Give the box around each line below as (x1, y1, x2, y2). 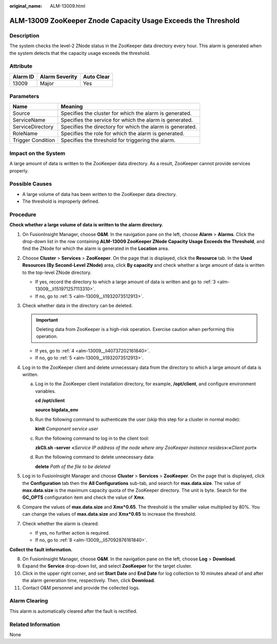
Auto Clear (83, 73, 110, 80)
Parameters (9, 93, 39, 100)
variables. (35, 388, 56, 394)
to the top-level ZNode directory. (22, 269, 92, 276)
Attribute (9, 63, 33, 70)
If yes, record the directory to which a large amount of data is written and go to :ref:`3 (35, 279, 216, 285)
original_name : (9, 3, 43, 9)
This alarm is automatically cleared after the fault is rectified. (9, 608, 138, 614)
